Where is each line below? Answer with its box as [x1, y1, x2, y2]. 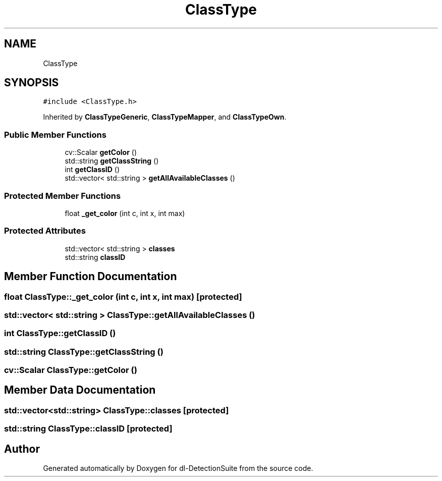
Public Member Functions [4, 129, 106, 140]
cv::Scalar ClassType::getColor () [4, 365, 137, 376]
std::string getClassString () [65, 156, 159, 166]
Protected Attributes [4, 226, 86, 236]
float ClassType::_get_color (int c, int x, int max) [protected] [4, 291, 242, 302]
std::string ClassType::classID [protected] [4, 423, 173, 434]
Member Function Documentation [4, 270, 177, 283]
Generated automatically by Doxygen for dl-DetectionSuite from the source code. [43, 464, 313, 473]
